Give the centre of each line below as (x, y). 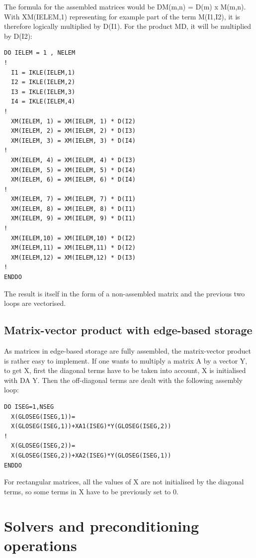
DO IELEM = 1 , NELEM (40, 53)
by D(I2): (18, 36)
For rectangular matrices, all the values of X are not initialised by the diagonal (124, 482)
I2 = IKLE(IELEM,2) (43, 82)
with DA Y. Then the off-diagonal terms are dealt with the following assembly (123, 380)
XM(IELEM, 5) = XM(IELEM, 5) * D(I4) (73, 170)
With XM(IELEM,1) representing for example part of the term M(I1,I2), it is (122, 16)
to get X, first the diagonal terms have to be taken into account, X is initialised (125, 370)
